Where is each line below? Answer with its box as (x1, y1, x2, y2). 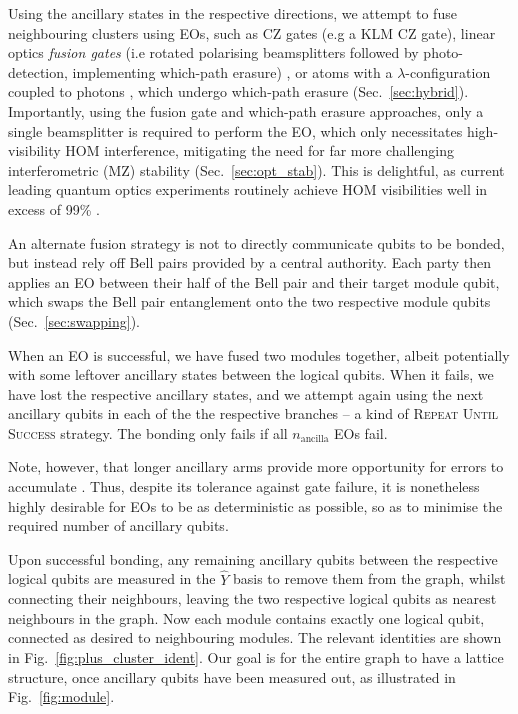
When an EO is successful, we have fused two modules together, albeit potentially (8, 344, 510, 365)
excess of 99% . (8, 198, 100, 219)
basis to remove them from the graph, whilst (232, 568, 506, 589)
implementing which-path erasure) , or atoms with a (72, 61, 393, 82)
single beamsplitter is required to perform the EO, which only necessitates (8, 120, 463, 141)
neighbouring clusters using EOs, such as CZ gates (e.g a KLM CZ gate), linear (8, 22, 496, 43)
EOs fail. (334, 422, 388, 443)
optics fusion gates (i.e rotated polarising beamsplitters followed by (8, 42, 419, 63)
